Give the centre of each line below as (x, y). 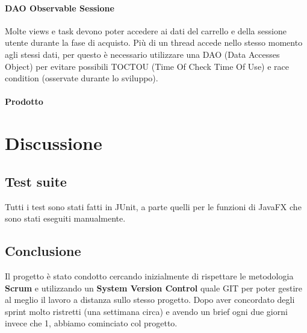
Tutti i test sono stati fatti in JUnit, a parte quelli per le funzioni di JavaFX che (153, 206)
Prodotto (24, 101)
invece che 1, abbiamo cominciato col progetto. (91, 323)
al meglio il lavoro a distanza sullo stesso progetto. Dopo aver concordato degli (150, 300)
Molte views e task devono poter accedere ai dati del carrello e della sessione (146, 30)
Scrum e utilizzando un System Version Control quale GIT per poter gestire (154, 288)
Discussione (54, 143)
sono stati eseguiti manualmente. (65, 218)
